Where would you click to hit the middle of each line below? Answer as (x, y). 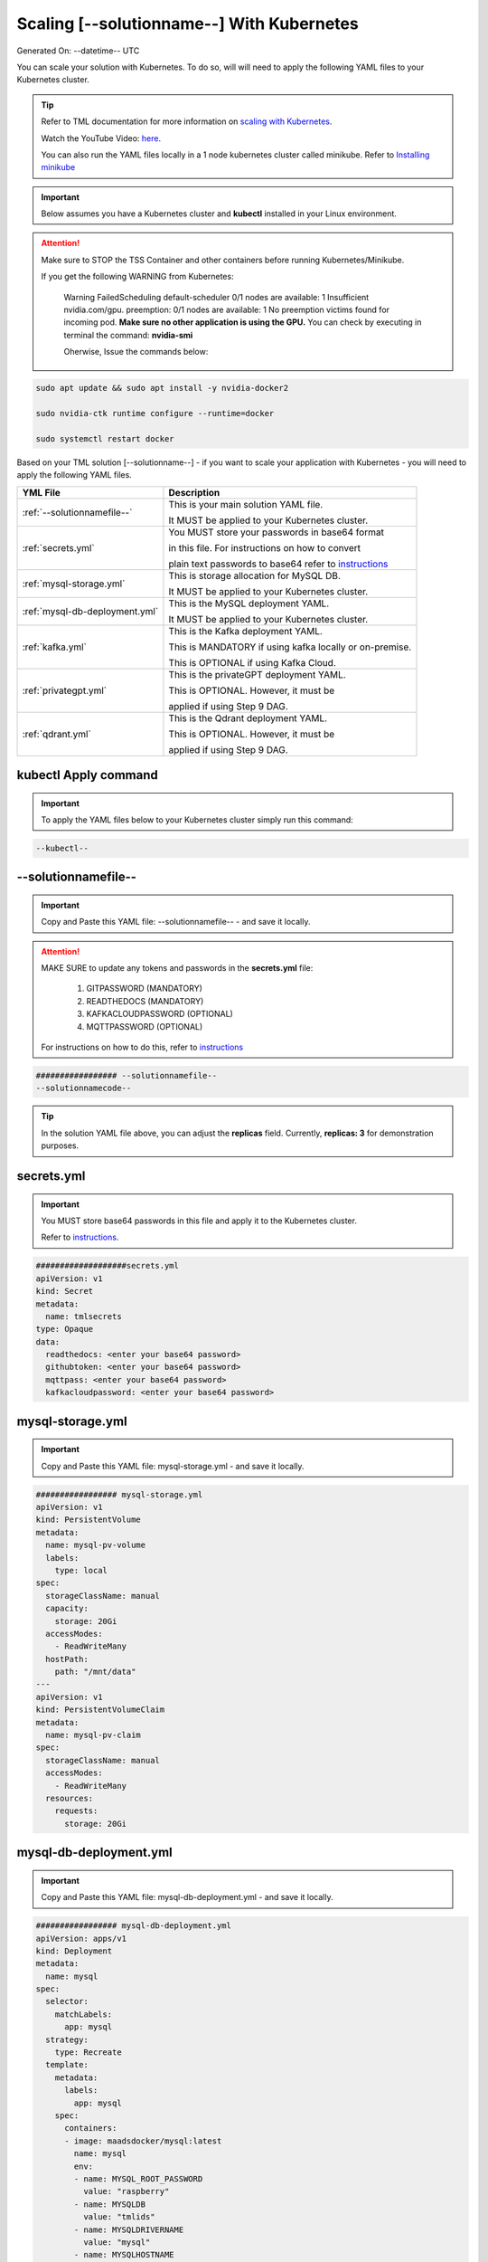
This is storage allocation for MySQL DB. (254, 575)
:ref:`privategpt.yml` (65, 690)
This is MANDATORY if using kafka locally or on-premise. (290, 647)
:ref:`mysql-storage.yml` (74, 584)
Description (194, 492)
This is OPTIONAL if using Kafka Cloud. (252, 662)
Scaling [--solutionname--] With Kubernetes (188, 24)
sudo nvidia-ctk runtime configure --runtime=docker (155, 413)
